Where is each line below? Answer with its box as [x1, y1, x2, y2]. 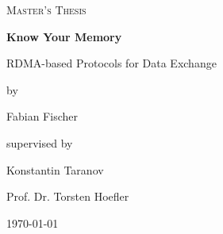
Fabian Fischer [6, 108, 78, 125]
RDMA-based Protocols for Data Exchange [6, 55, 217, 71]
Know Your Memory [6, 28, 122, 44]
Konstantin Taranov [6, 161, 104, 178]
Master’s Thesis [6, 2, 87, 17]
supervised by [6, 134, 73, 151]
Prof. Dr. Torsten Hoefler [6, 188, 129, 205]
